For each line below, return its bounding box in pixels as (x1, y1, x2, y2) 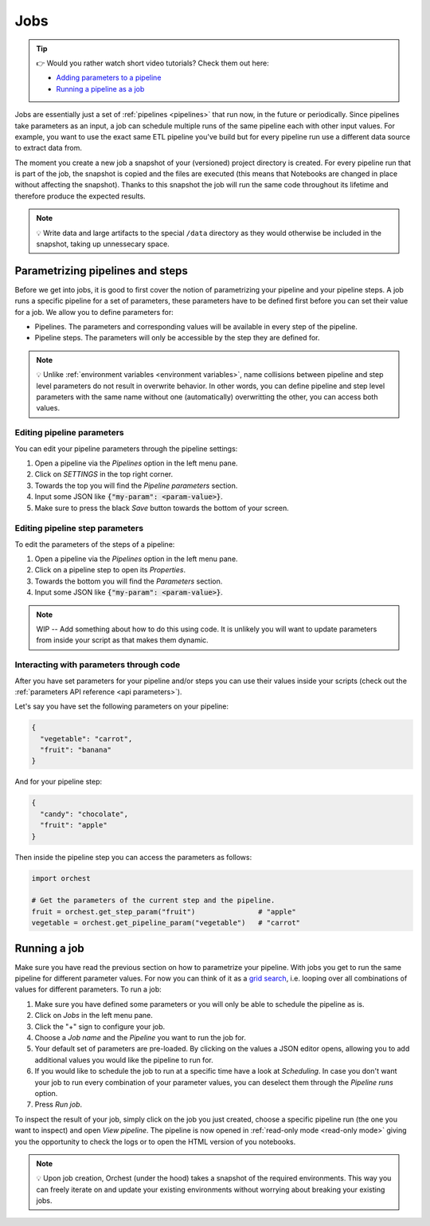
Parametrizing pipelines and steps (14, 264, 189, 277)
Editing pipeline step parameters (14, 523, 143, 534)
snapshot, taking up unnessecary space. (36, 239, 170, 249)
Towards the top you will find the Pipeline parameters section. (34, 481, 238, 490)
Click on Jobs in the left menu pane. (34, 1011, 153, 1020)
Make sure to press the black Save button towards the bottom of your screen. (34, 503, 290, 513)
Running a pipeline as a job (56, 84, 145, 93)
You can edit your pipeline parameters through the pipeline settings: (14, 443, 238, 454)
